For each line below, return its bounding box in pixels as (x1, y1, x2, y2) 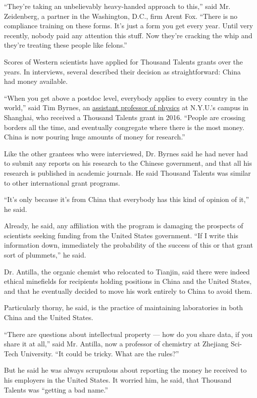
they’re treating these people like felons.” (4, 40, 127, 50)
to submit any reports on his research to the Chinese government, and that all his (4, 158, 252, 168)
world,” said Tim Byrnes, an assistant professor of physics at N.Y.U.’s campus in (4, 102, 249, 113)
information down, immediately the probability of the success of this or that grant (4, 240, 253, 250)
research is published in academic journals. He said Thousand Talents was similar (4, 167, 251, 178)
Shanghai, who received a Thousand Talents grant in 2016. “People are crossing (4, 112, 246, 122)
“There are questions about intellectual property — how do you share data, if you (4, 329, 253, 339)
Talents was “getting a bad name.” (4, 384, 108, 395)
